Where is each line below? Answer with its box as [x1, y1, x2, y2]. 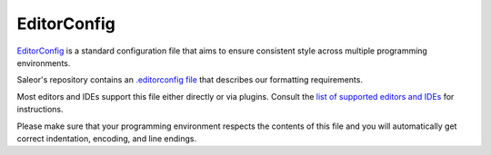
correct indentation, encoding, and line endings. [16, 132, 197, 144]
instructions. [16, 104, 64, 115]
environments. [16, 57, 71, 68]
